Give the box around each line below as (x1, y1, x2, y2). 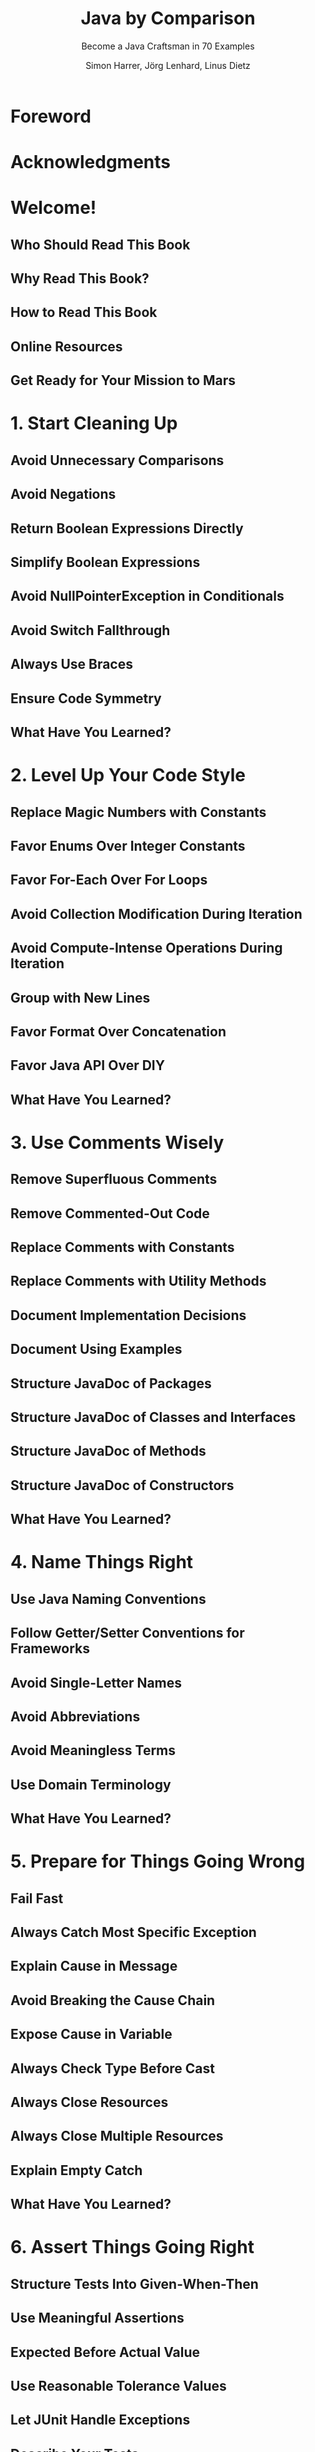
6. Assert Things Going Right (10, 2236, 255, 2259)
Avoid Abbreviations (10, 1708, 141, 1725)
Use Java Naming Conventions (10, 1590, 207, 1607)
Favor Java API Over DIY (10, 1057, 166, 1074)
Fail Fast (10, 1890, 64, 1907)
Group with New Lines (10, 989, 151, 1006)
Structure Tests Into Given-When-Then (10, 2275, 259, 2292)
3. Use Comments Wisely (10, 1131, 225, 1154)
